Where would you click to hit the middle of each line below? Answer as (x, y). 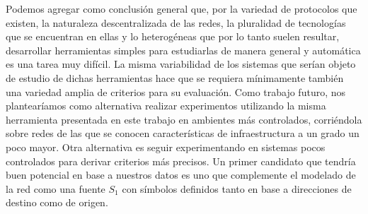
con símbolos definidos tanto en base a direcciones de (237, 188)
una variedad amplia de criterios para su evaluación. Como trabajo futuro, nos (176, 91)
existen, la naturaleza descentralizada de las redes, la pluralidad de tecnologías (176, 22)
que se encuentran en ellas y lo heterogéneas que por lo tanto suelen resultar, (173, 36)
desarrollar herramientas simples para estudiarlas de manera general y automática (183, 50)
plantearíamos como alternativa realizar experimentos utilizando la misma (166, 106)
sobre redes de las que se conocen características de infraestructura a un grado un (183, 133)
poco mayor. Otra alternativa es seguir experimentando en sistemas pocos (166, 147)
